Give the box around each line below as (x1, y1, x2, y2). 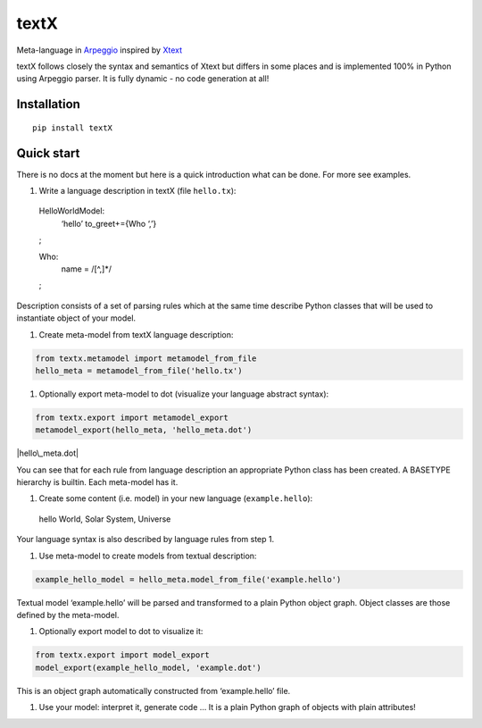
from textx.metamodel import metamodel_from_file (35, 353, 257, 364)
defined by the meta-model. (16, 609, 120, 620)
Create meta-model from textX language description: (38, 329, 234, 339)
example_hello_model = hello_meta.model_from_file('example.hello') (35, 574, 342, 584)
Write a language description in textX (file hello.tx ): (38, 186, 237, 197)
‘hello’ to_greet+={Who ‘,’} (61, 218, 157, 229)
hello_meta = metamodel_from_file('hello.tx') (35, 365, 243, 375)
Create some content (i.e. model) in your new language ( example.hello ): (38, 493, 313, 504)
